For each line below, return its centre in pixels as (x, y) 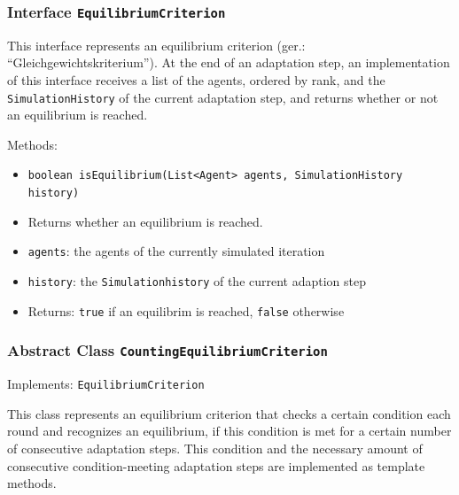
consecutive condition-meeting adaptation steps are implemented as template (216, 465)
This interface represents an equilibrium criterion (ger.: (156, 45)
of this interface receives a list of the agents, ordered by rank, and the (196, 79)
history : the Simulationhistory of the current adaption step (197, 280)
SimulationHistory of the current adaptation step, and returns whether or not (223, 97)
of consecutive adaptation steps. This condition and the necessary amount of (215, 448)
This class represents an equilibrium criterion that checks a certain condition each (229, 413)
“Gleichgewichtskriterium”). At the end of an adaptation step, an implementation (229, 62)
